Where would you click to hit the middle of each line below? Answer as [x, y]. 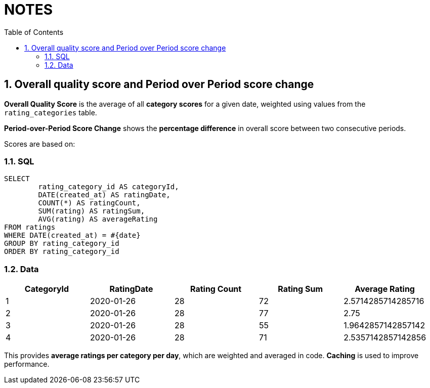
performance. [27, 364]
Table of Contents [34, 32]
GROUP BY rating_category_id [62, 244]
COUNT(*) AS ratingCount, [89, 203]
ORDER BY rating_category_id [62, 252]
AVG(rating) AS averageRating [98, 219]
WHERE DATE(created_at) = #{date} [72, 235]
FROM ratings [30, 227]
